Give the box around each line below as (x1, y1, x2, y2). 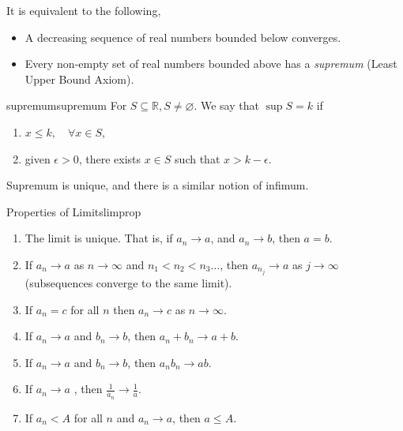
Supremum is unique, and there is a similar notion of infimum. (6, 177, 309, 193)
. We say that (194, 97, 259, 114)
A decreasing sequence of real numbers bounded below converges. (24, 28, 341, 45)
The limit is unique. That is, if (24, 230, 173, 246)
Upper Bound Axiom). (24, 70, 134, 87)
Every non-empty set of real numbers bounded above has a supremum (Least (24, 55, 397, 72)
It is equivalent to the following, (6, 2, 161, 18)
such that (175, 150, 220, 167)
